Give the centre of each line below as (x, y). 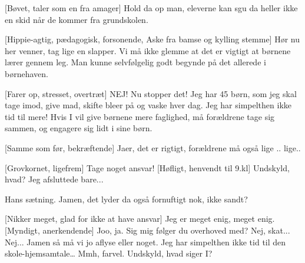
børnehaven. (26, 73)
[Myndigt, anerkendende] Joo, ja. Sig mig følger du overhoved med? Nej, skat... (147, 230)
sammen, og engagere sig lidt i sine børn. (79, 128)
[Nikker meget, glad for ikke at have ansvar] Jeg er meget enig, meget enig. (140, 219)
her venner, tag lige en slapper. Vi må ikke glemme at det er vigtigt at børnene (148, 50)
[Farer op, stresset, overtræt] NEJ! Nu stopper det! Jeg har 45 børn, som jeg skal (151, 93)
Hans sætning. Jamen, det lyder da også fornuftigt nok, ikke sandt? (126, 199)
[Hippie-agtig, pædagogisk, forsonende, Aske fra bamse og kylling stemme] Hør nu (152, 39)
